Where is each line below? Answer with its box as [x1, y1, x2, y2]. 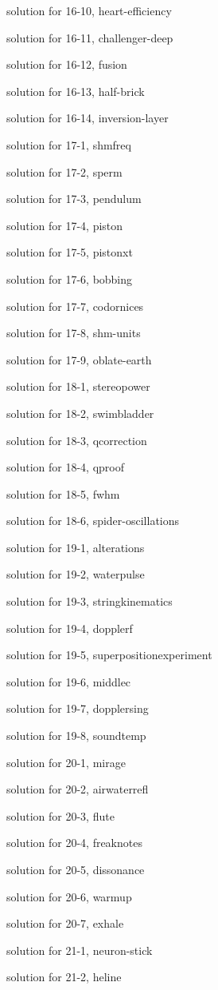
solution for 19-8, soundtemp [6, 727, 146, 744]
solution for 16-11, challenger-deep [6, 29, 173, 46]
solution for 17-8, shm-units [6, 324, 141, 341]
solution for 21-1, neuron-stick [6, 941, 153, 958]
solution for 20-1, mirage [6, 753, 126, 770]
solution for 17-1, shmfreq [6, 136, 131, 153]
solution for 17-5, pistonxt [6, 244, 133, 260]
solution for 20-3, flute [6, 807, 115, 824]
